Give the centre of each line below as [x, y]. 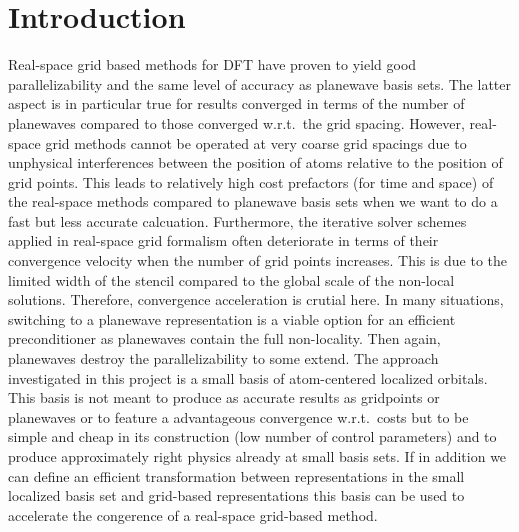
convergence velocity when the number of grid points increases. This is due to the [258, 260]
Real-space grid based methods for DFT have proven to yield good [212, 64]
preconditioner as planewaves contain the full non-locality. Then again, [224, 338]
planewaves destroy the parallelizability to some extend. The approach [223, 358]
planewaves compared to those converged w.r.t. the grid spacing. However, [236, 122]
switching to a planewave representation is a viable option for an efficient [232, 318]
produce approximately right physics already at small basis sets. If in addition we [257, 456]
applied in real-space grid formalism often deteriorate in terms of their [223, 240]
